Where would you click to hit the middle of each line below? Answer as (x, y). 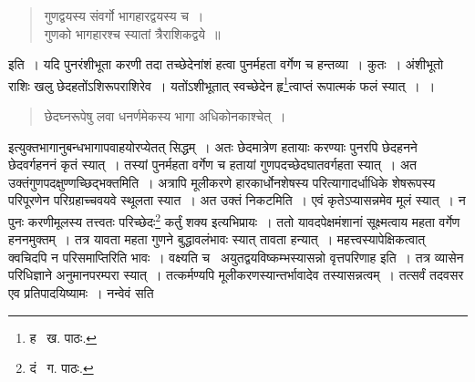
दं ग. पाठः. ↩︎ (62, 368)
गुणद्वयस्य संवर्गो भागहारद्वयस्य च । (124, 15)
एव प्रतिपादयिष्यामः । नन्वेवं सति (81, 293)
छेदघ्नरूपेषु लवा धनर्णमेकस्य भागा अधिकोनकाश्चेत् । (165, 116)
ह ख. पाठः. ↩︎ (63, 337)
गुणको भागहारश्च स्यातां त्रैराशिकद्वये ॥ (132, 33)
